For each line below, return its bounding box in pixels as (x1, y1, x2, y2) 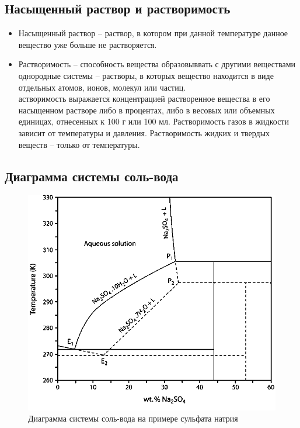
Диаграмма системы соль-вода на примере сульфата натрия (28, 412, 238, 424)
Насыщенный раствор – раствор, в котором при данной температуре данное (18, 27, 288, 39)
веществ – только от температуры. (18, 138, 140, 150)
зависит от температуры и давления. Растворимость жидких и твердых (18, 126, 270, 139)
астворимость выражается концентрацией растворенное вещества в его (18, 92, 270, 105)
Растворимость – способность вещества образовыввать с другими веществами (18, 58, 296, 70)
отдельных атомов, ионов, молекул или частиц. (18, 81, 186, 93)
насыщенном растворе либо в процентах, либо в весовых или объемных (18, 103, 275, 116)
